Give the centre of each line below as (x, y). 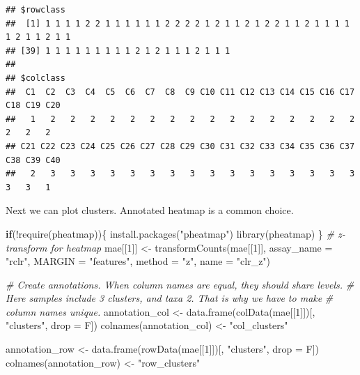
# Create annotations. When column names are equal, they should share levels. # (180, 284)
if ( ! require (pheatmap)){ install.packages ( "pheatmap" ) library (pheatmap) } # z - (175, 233)
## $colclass (36, 78)
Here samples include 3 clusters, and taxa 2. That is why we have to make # (170, 298)
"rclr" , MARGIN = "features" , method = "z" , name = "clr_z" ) (138, 261)
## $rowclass (36, 10)
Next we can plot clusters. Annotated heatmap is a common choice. (150, 210)
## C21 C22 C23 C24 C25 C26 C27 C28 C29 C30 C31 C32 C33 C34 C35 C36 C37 (180, 146)
